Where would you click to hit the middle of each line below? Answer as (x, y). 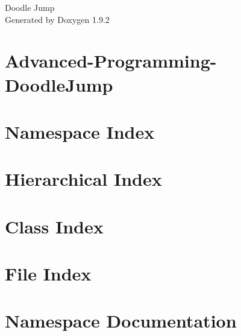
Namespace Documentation (121, 321)
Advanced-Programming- (111, 61)
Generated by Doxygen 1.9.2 (57, 19)
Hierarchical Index (83, 179)
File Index (48, 274)
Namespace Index (80, 131)
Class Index (54, 226)
